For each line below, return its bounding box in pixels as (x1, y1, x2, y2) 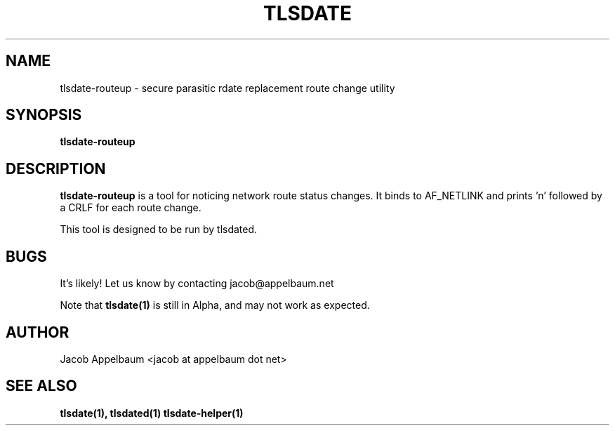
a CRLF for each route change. (60, 201, 201, 214)
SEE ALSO (6, 377, 77, 395)
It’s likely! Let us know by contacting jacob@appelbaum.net (60, 277, 334, 290)
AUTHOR (6, 323, 70, 341)
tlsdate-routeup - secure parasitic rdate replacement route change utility (60, 81, 395, 94)
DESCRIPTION (6, 159, 106, 178)
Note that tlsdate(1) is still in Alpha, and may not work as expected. (60, 299, 370, 312)
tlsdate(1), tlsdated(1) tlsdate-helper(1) (60, 406, 244, 419)
